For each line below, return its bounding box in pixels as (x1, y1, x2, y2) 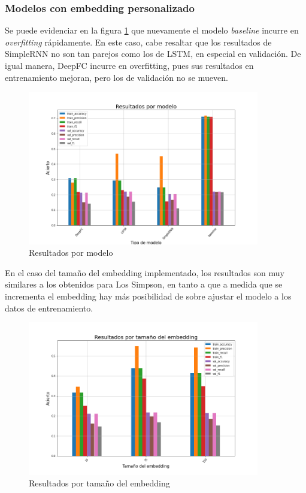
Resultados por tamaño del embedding (29, 477, 170, 489)
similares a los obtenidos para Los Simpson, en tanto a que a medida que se (5, 278, 283, 291)
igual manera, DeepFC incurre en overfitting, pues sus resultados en (5, 59, 254, 71)
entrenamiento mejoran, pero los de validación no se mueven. (5, 71, 228, 83)
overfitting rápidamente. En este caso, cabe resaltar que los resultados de (5, 35, 272, 48)
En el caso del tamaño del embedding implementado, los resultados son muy (5, 266, 284, 279)
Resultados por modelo (29, 246, 113, 259)
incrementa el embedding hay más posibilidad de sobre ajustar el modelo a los (5, 289, 292, 302)
